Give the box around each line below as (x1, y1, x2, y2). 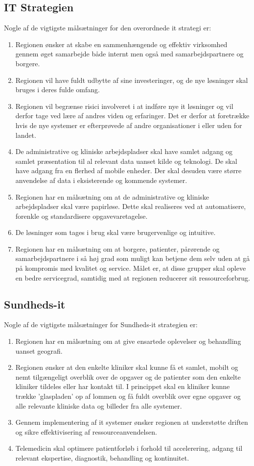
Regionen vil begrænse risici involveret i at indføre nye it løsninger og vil (15, 101, 233, 111)
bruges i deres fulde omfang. (15, 84, 100, 95)
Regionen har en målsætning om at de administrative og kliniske (15, 191, 209, 202)
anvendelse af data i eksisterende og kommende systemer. (15, 175, 187, 185)
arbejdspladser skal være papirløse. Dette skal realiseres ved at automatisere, (15, 201, 246, 211)
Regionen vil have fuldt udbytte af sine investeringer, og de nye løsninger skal (15, 75, 248, 85)
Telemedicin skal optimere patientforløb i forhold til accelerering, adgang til (15, 443, 243, 453)
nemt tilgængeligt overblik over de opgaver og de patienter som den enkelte (15, 371, 241, 382)
